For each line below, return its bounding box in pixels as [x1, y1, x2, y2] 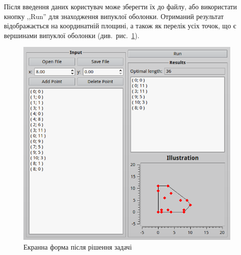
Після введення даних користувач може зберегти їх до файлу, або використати [4, 1, 237, 11]
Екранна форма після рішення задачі [23, 242, 132, 252]
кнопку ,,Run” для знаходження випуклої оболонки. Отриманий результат [4, 11, 224, 21]
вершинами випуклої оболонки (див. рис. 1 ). [4, 30, 140, 40]
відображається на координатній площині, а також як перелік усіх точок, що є [4, 21, 237, 31]
